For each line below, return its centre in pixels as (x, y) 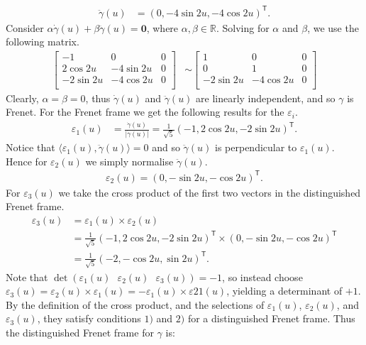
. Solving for (243, 27)
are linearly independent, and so (266, 98)
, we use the (333, 27)
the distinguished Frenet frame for (80, 332)
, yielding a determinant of (284, 291)
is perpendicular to (256, 147)
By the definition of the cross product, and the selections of (135, 304)
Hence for (27, 161)
